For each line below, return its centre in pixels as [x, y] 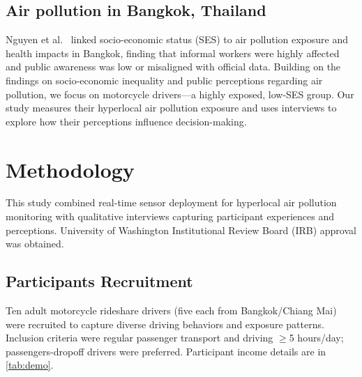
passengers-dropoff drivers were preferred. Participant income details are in [166, 351]
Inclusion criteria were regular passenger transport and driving [139, 338]
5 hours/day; [316, 338]
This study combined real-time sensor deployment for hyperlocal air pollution [171, 202]
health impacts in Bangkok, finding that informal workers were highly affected [173, 53]
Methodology [70, 169]
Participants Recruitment [99, 281]
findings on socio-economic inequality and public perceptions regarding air [164, 80]
